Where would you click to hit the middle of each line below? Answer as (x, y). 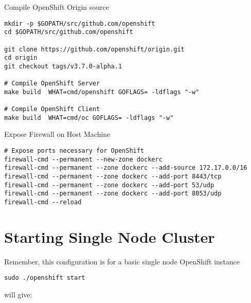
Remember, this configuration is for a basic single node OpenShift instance (122, 261)
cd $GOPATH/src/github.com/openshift (69, 32)
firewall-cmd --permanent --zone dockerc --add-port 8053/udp (113, 194)
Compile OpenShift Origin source (57, 7)
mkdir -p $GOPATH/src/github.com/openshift (80, 23)
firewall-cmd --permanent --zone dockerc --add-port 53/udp (109, 185)
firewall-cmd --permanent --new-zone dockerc (83, 159)
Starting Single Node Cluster (110, 236)
